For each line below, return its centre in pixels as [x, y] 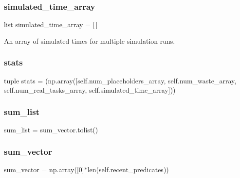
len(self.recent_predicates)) [128, 169]
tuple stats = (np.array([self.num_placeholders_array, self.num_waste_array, [120, 80]
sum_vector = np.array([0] [44, 169]
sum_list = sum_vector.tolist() [51, 130]
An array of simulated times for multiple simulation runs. [90, 40]
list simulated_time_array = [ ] [51, 24]
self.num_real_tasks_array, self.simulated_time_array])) [90, 90]
